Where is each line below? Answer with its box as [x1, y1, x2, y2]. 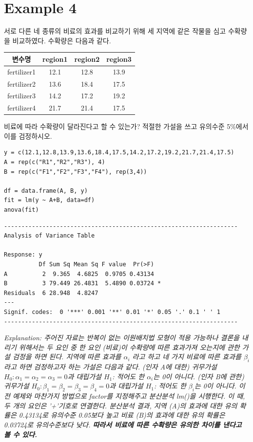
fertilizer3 [7, 91, 36, 101]
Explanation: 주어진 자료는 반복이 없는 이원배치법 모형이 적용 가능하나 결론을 [4, 332, 239, 343]
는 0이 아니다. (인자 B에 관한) [153, 371, 244, 381]
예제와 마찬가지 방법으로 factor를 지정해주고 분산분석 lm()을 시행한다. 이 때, [12, 391, 245, 401]
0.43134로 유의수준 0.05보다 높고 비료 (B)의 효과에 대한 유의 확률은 [19, 410, 225, 420]
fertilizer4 [7, 103, 36, 113]
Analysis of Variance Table [4, 232, 95, 239]
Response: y [4, 251, 42, 258]
